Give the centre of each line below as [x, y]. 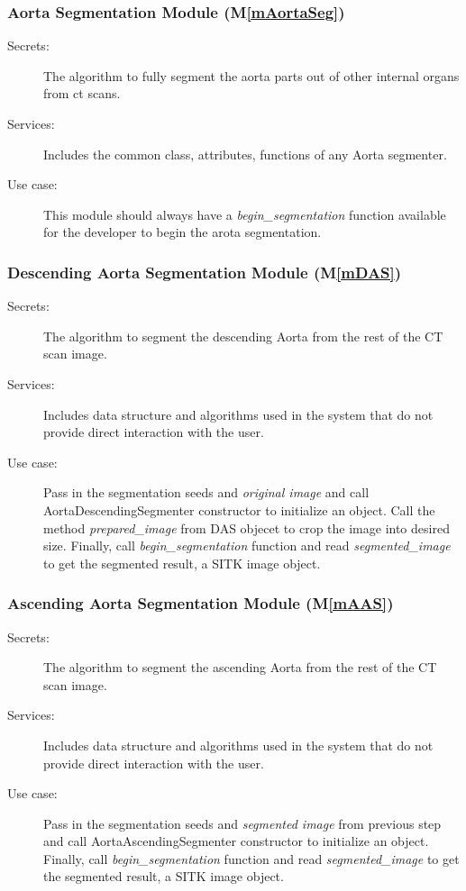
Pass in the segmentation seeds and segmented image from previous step [242, 823]
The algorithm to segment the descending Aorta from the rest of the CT [243, 336]
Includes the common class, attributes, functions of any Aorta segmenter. [245, 154]
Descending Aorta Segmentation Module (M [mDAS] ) [205, 272]
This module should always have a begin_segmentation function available [245, 214]
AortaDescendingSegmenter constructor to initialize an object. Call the [239, 509]
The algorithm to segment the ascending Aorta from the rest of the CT [240, 667]
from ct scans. [82, 93]
